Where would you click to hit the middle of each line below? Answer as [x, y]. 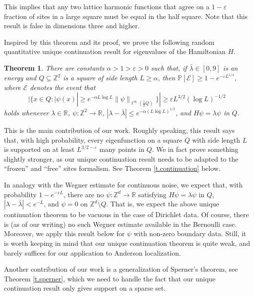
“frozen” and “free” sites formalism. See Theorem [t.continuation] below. [112, 168]
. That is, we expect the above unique [163, 204]
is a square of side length [100, 78]
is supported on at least [39, 149]
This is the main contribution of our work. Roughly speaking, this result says [119, 130]
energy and [20, 78]
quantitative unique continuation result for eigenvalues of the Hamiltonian [115, 51]
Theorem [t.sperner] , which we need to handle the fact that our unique [110, 278]
